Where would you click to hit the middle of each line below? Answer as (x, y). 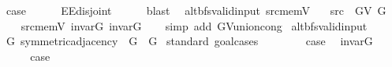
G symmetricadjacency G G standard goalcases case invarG (189, 41)
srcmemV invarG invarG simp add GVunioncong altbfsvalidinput (194, 25)
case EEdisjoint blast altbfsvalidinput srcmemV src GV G (196, 10)
